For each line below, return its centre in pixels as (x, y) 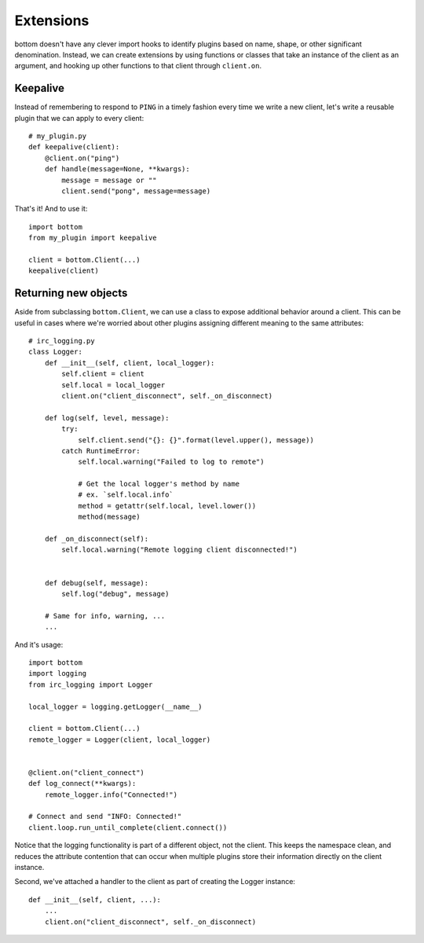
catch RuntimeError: (101, 451)
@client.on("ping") (82, 158)
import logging (58, 673)
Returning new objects (71, 294)
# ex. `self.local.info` (126, 495)
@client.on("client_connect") (87, 772)
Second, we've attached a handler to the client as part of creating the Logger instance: (155, 882)
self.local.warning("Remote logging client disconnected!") (179, 550)
